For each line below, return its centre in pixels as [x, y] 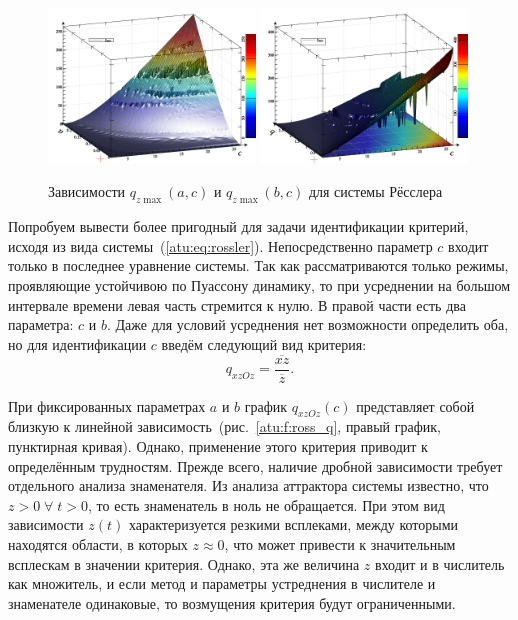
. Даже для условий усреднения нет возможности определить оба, [307, 324]
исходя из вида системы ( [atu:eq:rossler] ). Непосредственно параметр [220, 245]
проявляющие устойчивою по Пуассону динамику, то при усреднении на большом [259, 284]
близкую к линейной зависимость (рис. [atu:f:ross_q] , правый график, [224, 426]
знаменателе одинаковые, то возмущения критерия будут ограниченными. [232, 602]
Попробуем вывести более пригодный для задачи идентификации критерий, [238, 226]
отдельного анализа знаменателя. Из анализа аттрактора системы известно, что [248, 485]
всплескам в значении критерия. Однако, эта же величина [184, 563]
